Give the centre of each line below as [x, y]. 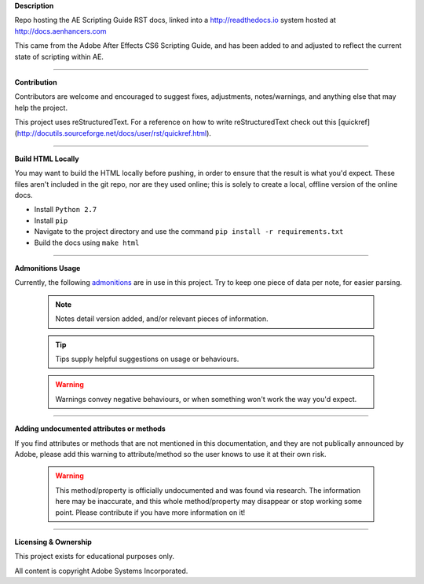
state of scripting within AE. [59, 57]
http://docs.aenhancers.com [60, 31]
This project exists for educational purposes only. [94, 557]
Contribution [36, 82]
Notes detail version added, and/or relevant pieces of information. [162, 319]
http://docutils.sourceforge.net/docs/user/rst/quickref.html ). [114, 133]
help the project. [41, 108]
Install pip [51, 221]
